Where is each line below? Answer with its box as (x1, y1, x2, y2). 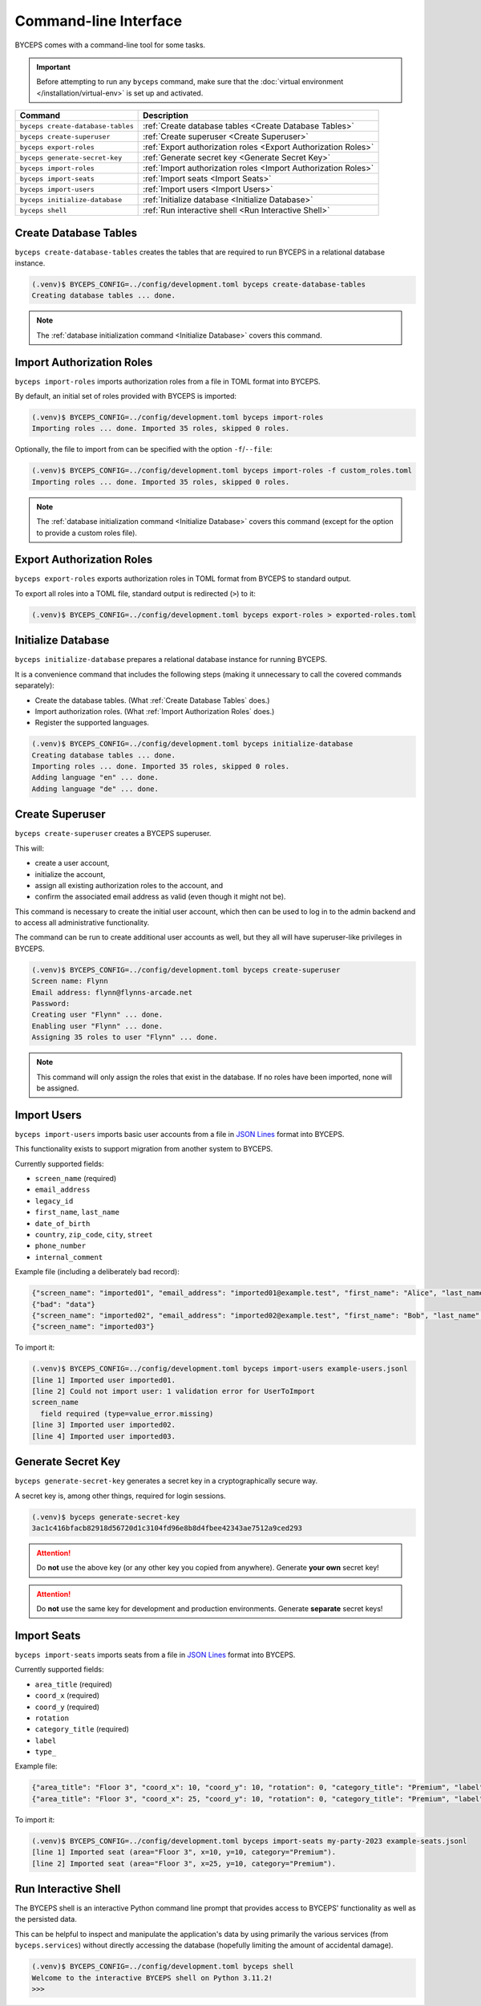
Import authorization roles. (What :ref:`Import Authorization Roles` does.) (34, 706, 275, 716)
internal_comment (34, 1253, 103, 1261)
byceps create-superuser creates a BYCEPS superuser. (14, 829, 212, 839)
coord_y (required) (34, 1702, 100, 1712)
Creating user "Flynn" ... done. (31, 1010, 164, 1019)
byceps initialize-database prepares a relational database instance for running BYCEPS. (14, 655, 328, 664)
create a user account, (34, 859, 110, 868)
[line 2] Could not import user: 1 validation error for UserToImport (31, 1387, 316, 1396)
